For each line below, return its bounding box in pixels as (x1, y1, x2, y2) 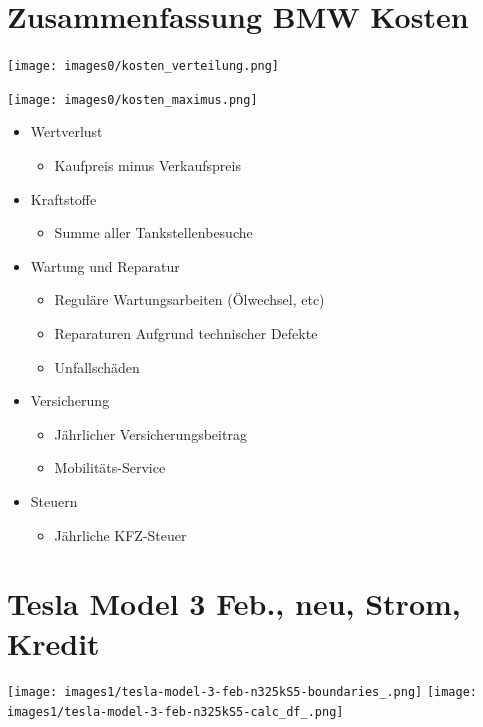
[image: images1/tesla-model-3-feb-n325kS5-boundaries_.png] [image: (7, 685, 478, 700)
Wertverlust (30, 121, 103, 142)
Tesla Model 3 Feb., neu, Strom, (7, 583, 461, 624)
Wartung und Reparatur (30, 255, 180, 276)
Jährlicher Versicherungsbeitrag (54, 423, 247, 444)
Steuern (30, 490, 78, 511)
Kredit (7, 622, 100, 663)
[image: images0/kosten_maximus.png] (7, 92, 258, 107)
